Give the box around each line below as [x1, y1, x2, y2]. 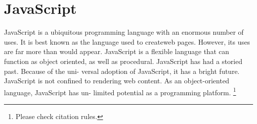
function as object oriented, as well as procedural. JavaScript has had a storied [4, 56, 243, 66]
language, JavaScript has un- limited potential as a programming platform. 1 [4, 85, 236, 97]
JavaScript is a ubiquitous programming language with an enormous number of [4, 27, 244, 37]
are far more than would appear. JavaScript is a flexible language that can [4, 46, 229, 57]
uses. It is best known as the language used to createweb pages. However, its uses [4, 36, 250, 47]
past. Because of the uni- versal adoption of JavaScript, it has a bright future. [4, 65, 240, 76]
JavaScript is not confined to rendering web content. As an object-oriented [4, 75, 229, 86]
